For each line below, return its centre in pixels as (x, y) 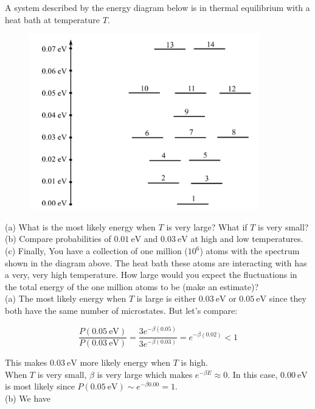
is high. (194, 362)
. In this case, (253, 374)
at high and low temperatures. (247, 239)
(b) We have (28, 398)
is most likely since (40, 386)
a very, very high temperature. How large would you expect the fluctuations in (151, 275)
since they (288, 298)
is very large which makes (145, 374)
